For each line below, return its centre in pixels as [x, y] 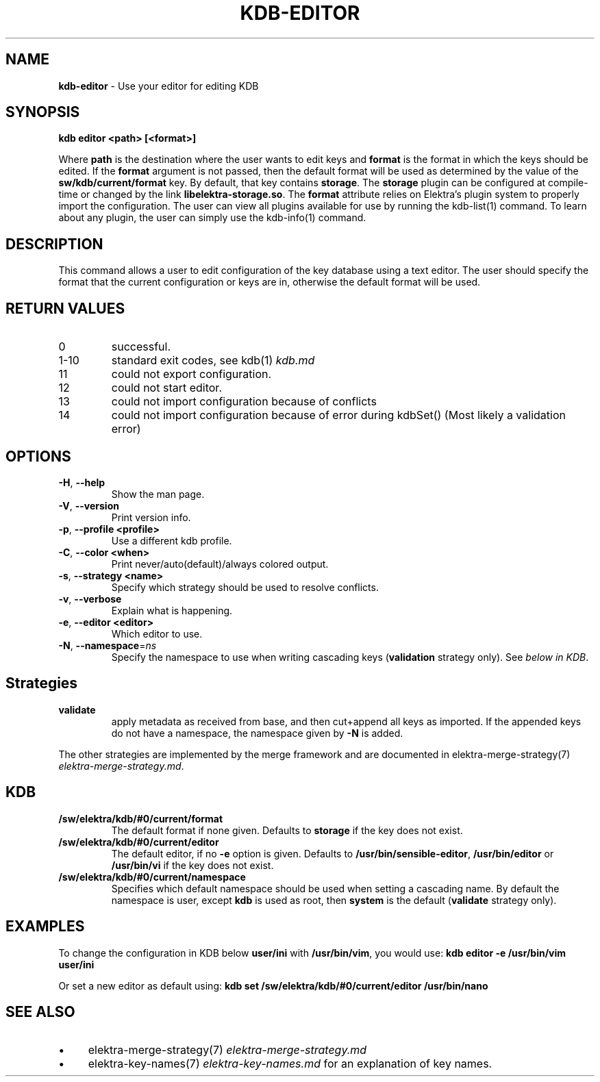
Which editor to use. [157, 633]
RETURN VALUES [65, 308]
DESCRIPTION [54, 244]
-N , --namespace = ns [108, 645]
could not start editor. [166, 388]
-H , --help [82, 482]
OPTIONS [38, 456]
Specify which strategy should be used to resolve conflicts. [245, 587]
